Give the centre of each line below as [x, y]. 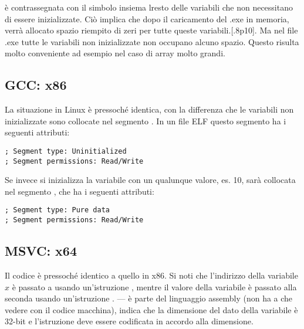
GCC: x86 [36, 85]
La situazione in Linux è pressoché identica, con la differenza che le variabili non [149, 109]
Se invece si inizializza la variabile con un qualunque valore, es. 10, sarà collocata [150, 180]
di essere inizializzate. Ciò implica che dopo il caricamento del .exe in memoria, [147, 18]
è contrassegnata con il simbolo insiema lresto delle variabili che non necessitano [149, 7]
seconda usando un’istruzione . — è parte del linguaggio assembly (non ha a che [149, 298]
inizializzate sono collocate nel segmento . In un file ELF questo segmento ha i [146, 121]
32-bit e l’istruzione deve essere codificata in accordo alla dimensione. [129, 321]
